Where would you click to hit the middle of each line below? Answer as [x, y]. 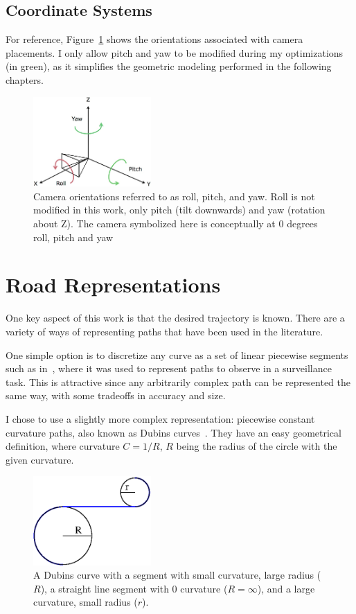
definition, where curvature [63, 446]
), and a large [286, 588]
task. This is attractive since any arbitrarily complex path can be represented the [178, 381]
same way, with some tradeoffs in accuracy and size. [116, 395]
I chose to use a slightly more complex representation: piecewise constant [160, 418]
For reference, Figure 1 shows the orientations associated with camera [154, 39]
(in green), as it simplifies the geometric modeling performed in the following [169, 66]
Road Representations [113, 284]
